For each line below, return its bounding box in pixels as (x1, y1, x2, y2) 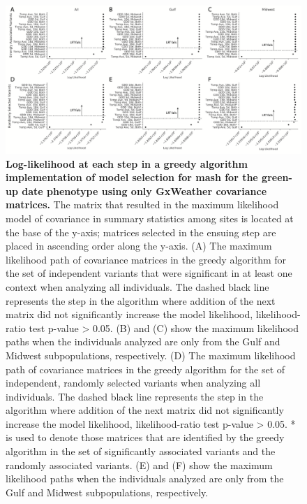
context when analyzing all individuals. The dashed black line (6, 279, 269, 294)
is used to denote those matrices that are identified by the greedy (6, 430, 285, 445)
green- (262, 170, 292, 185)
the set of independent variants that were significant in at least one (6, 266, 292, 280)
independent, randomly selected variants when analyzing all (6, 375, 261, 390)
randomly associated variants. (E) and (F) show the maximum (6, 457, 273, 472)
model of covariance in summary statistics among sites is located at (6, 210, 294, 225)
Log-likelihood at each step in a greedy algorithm (6, 156, 248, 171)
